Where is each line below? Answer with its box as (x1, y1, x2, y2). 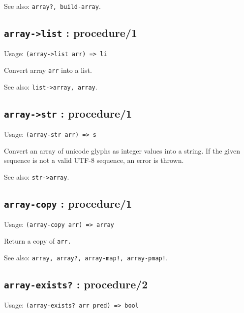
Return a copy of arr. (4, 236, 71, 246)
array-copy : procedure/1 (4, 196, 132, 211)
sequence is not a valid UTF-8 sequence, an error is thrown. (4, 155, 184, 165)
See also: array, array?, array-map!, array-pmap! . (4, 252, 168, 262)
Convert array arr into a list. (4, 65, 92, 75)
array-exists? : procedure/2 (4, 276, 148, 291)
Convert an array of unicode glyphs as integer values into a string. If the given (4, 145, 241, 156)
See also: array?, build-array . (4, 1, 101, 11)
